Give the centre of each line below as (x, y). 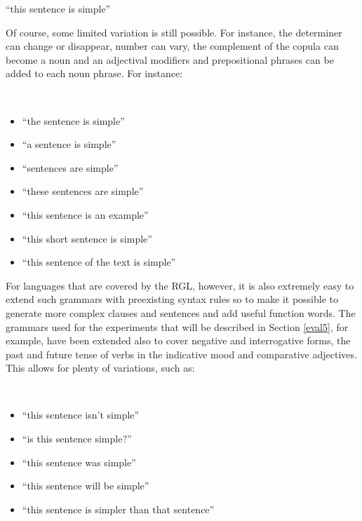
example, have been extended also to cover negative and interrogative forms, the (178, 340)
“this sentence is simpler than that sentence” (118, 509)
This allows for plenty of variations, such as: (100, 368)
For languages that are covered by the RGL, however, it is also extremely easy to (180, 285)
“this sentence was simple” (79, 462)
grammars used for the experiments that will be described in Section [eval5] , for (177, 326)
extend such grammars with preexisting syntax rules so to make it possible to (172, 299)
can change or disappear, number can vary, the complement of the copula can (172, 46)
